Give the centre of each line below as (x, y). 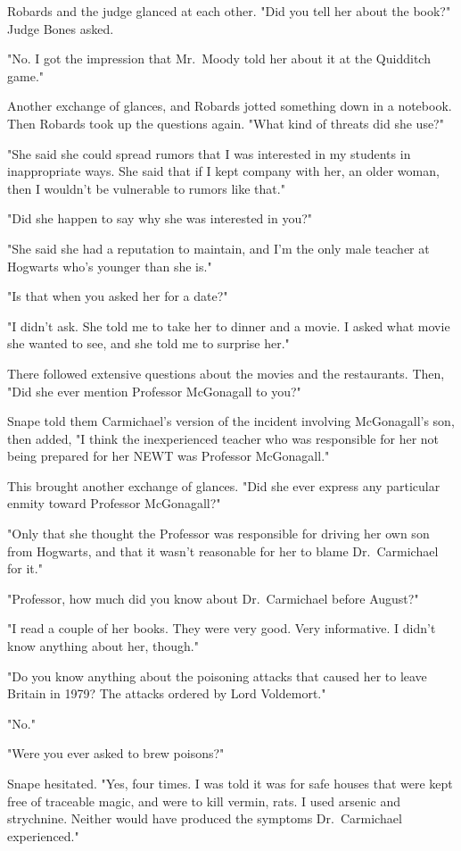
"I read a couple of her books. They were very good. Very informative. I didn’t (222, 628)
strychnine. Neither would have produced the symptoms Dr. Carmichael (205, 818)
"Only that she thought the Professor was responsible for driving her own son (218, 534)
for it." (25, 568)
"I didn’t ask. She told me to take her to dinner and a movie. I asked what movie (229, 325)
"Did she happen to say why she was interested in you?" (160, 218)
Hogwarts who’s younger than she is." (110, 266)
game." (26, 75)
